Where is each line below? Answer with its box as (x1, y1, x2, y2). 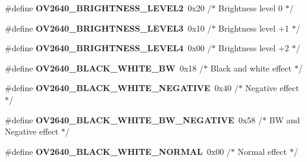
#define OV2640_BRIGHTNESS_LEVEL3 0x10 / (5, 21, 212, 34)
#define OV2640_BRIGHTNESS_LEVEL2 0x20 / (5, 2, 212, 14)
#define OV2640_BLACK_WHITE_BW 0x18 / (5, 61, 204, 74)
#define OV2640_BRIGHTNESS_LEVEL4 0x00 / (5, 42, 212, 54)
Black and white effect (210, 61, 292, 74)
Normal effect (237, 145, 287, 157)
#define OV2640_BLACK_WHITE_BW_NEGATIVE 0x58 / (5, 113, 262, 126)
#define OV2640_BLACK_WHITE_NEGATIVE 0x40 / (5, 82, 239, 94)
